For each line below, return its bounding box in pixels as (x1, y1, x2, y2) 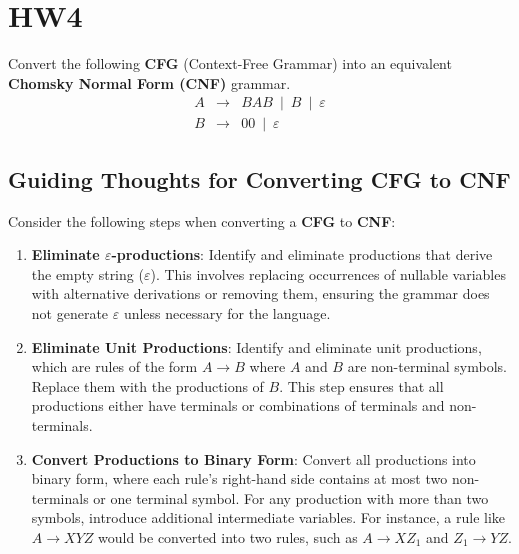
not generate (31, 302, 109, 323)
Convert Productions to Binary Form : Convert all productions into (31, 448, 476, 469)
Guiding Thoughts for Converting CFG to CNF (8, 163, 511, 194)
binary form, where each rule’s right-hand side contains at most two (31, 468, 448, 489)
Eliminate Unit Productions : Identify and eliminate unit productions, (31, 336, 482, 357)
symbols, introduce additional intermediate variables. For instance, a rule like (31, 507, 506, 528)
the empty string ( (31, 263, 144, 284)
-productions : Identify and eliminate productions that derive (111, 244, 493, 265)
